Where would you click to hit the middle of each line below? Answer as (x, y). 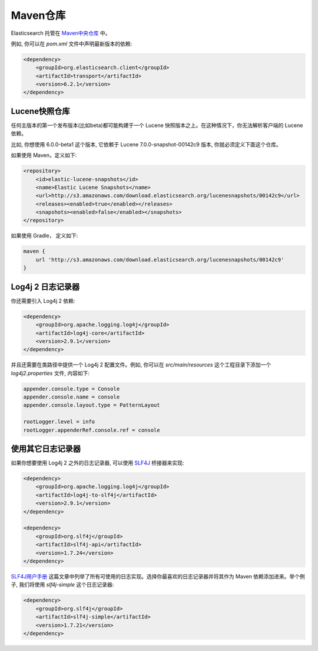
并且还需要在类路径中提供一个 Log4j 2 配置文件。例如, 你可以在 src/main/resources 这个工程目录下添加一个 (141, 365)
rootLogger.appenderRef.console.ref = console (92, 430)
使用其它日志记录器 (46, 449)
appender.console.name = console (72, 397)
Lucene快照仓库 (40, 111)
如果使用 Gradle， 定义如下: (44, 235)
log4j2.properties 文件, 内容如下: (50, 373)
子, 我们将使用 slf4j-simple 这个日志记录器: (62, 585)
